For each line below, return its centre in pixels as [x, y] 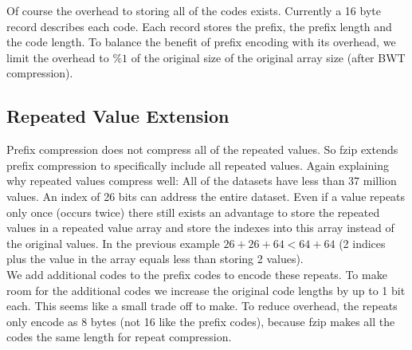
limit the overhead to [58, 57]
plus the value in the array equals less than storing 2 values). [155, 259]
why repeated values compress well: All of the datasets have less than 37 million [202, 181]
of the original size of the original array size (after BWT [268, 57]
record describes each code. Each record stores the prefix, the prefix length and [199, 26]
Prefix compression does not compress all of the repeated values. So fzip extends [202, 149]
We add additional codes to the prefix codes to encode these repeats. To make [197, 274]
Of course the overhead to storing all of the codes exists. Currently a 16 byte [194, 10]
